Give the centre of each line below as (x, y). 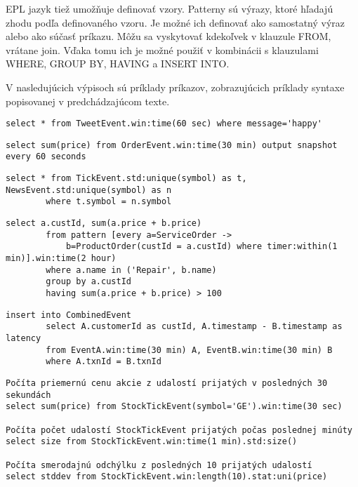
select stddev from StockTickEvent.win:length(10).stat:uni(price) (167, 477)
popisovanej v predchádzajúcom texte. (88, 101)
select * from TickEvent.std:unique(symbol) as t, (126, 179)
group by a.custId (88, 282)
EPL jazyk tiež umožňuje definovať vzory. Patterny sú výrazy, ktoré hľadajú (170, 8)
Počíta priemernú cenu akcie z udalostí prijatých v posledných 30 (167, 383)
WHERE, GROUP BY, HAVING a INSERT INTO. (118, 64)
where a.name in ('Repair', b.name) (131, 270)
